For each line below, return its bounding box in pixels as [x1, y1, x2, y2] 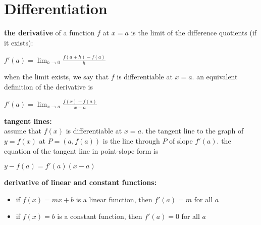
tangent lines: [4, 115, 52, 126]
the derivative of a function [4, 27, 95, 38]
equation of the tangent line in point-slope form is [4, 145, 159, 156]
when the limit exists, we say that [4, 71, 109, 82]
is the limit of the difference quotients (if [131, 27, 257, 38]
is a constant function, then [57, 211, 142, 221]
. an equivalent [192, 71, 238, 82]
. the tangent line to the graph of [141, 125, 244, 136]
